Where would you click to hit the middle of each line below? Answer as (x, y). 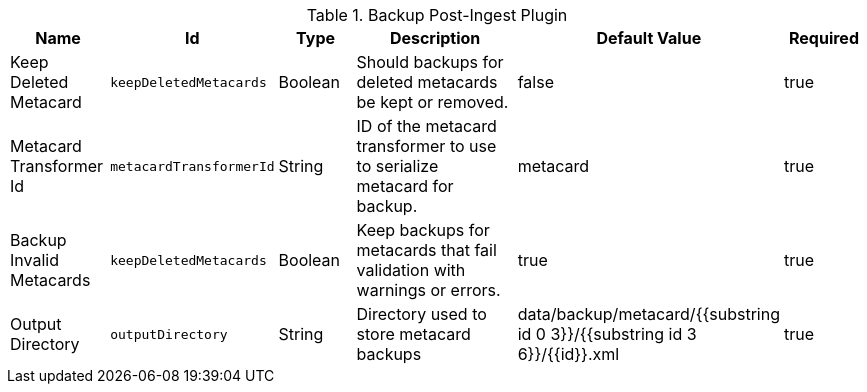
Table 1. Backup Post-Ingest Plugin (437, 15)
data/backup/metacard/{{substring (648, 314)
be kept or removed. (432, 102)
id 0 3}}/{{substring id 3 (607, 334)
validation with (411, 270)
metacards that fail (426, 250)
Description (435, 38)
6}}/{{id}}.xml (568, 354)
